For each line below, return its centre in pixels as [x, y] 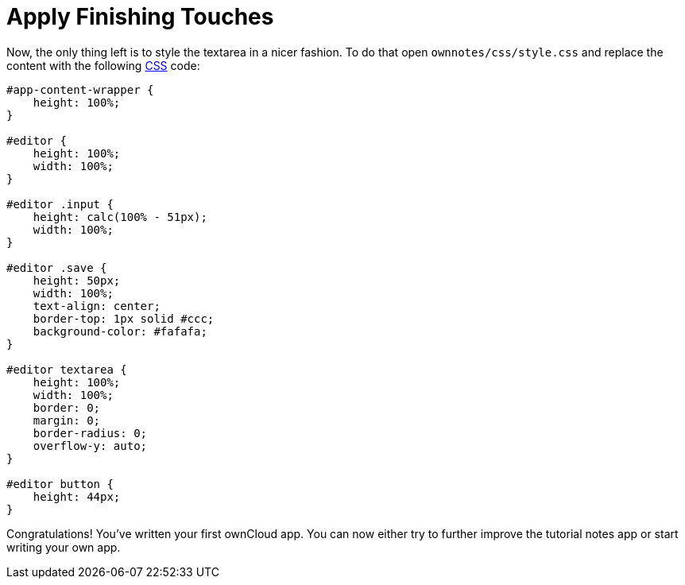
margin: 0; [67, 420]
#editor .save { [57, 267]
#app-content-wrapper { [80, 89]
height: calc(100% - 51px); [120, 217]
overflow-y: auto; [90, 446]
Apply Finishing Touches [140, 17]
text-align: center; [97, 306]
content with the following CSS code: [103, 65]
